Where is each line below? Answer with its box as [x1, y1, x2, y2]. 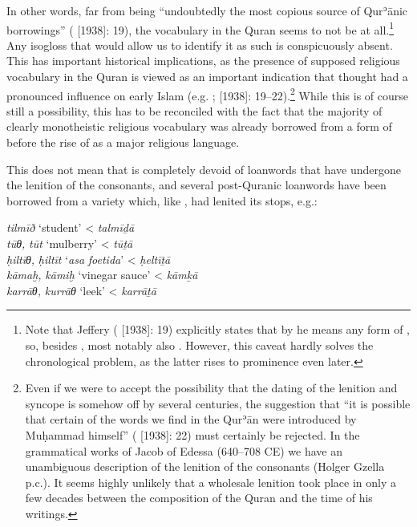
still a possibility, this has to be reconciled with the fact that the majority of [6, 102, 383, 119]
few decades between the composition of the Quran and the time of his [25, 489, 373, 506]
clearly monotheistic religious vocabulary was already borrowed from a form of [6, 118, 392, 135]
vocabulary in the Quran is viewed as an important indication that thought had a [6, 68, 408, 85]
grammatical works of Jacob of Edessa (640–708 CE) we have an [25, 442, 342, 459]
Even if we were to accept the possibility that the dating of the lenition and [25, 379, 398, 396]
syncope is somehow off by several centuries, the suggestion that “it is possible [25, 395, 411, 411]
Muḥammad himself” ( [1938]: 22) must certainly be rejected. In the [25, 426, 360, 443]
